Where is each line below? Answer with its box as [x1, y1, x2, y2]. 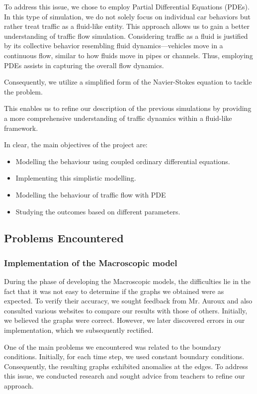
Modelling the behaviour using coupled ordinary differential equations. [15, 156, 230, 166]
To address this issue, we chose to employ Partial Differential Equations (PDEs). [4, 1, 250, 11]
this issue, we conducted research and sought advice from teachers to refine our [4, 371, 245, 381]
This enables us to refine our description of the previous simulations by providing [4, 103, 252, 113]
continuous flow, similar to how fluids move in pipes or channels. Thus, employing [4, 50, 253, 60]
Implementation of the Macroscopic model [4, 256, 177, 269]
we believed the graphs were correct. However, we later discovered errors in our [4, 315, 245, 325]
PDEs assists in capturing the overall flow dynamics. [4, 60, 164, 70]
